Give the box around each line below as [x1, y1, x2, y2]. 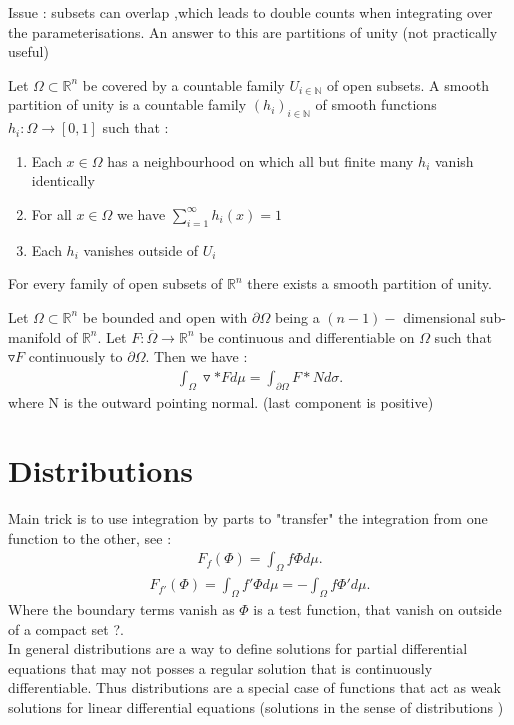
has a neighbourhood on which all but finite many [107, 150, 414, 171]
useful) [8, 41, 49, 62]
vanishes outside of [83, 239, 199, 260]
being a [274, 306, 320, 327]
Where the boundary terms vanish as [8, 599, 235, 620]
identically [31, 170, 95, 191]
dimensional [403, 306, 476, 327]
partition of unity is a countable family [8, 94, 247, 115]
